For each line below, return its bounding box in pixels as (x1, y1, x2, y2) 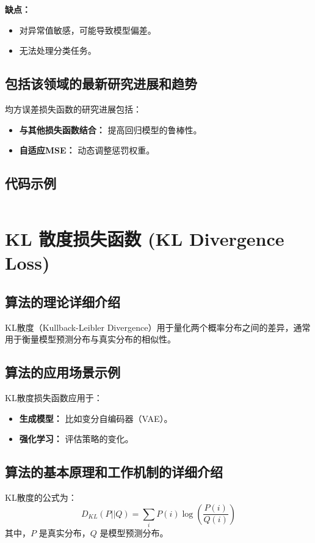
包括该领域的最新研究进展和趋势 (5, 74, 197, 93)
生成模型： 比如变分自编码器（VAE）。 (19, 412, 173, 424)
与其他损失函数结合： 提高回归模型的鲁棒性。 (19, 123, 202, 136)
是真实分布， (38, 526, 90, 539)
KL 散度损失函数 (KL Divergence (5, 226, 284, 251)
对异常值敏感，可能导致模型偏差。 (19, 23, 156, 36)
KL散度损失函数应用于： (5, 391, 103, 404)
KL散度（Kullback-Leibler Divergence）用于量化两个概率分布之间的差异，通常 (5, 320, 311, 333)
